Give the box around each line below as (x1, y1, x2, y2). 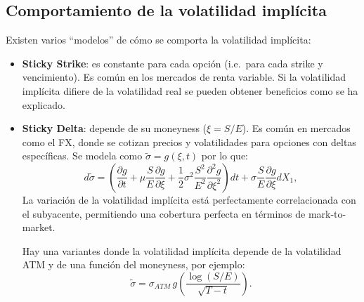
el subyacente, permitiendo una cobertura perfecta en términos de (22, 206, 306, 221)
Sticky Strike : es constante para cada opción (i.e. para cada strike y (22, 55, 323, 70)
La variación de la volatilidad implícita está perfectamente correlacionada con (22, 192, 356, 206)
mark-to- (308, 206, 346, 221)
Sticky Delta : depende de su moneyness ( (22, 121, 207, 136)
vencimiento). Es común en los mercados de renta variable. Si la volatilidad (22, 70, 346, 84)
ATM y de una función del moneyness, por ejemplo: (22, 257, 245, 272)
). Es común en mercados (242, 121, 351, 136)
